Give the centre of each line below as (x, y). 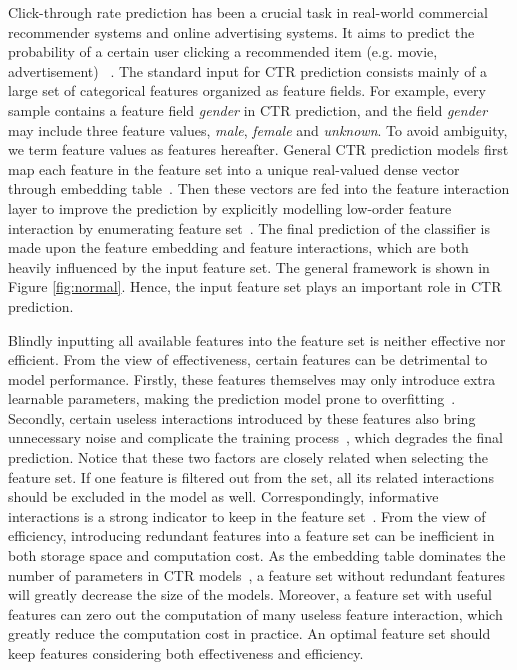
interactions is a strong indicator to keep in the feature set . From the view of (247, 515)
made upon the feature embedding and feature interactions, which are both (238, 247)
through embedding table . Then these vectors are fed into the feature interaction (259, 188)
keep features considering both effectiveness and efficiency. (186, 653)
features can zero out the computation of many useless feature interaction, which (255, 613)
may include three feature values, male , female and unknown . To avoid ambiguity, (258, 129)
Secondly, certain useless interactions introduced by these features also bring (242, 417)
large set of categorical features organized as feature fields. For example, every (247, 90)
